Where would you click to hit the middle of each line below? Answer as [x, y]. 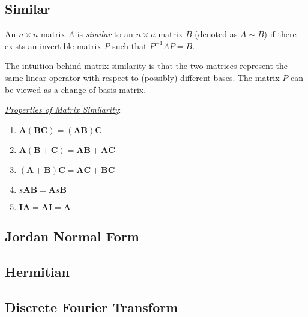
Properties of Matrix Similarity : [63, 110]
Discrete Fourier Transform [92, 306]
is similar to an [105, 34]
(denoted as [216, 34]
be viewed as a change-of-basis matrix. [76, 89]
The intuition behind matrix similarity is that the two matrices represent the [146, 66]
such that [130, 45]
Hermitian [37, 271]
